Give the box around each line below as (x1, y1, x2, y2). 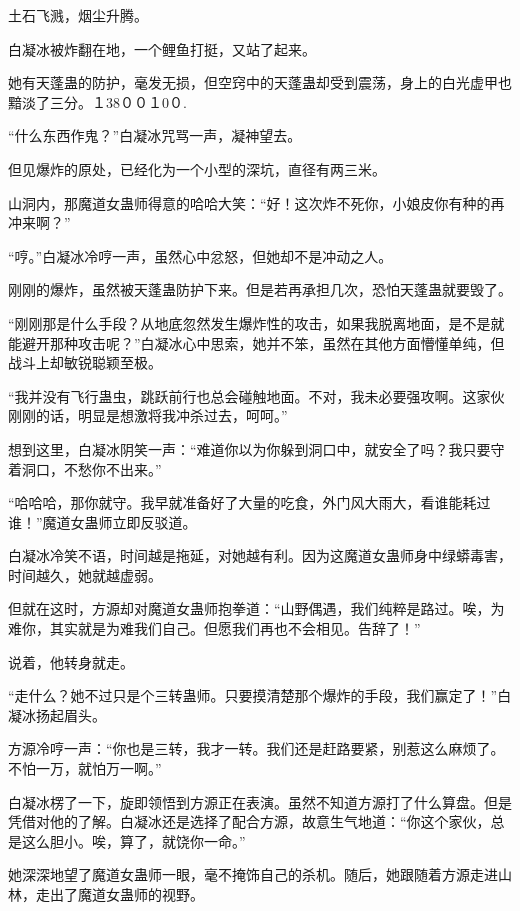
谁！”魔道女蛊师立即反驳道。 (8, 511, 197, 532)
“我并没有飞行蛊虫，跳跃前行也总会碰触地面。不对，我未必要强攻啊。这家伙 (8, 385, 505, 406)
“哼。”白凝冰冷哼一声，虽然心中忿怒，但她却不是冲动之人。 (8, 245, 393, 266)
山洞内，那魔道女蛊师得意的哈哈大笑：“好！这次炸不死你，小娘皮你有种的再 (8, 192, 505, 213)
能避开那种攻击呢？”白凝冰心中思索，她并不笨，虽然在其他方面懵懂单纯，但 (8, 332, 505, 353)
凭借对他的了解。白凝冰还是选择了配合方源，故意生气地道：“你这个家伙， (8, 811, 491, 832)
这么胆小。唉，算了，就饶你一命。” (21, 830, 246, 851)
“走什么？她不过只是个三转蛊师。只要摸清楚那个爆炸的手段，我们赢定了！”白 (8, 685, 512, 706)
